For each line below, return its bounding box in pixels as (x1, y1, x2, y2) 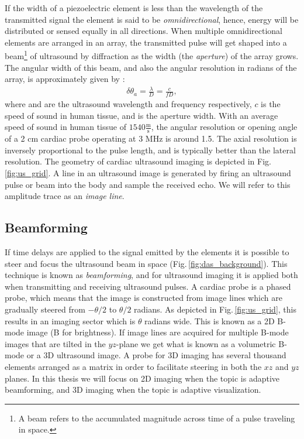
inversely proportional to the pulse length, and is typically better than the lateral (5, 143, 296, 156)
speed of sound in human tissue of (5, 121, 126, 133)
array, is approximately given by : (5, 73, 125, 85)
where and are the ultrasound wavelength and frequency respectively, (5, 98, 252, 110)
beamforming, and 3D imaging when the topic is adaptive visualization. (5, 383, 261, 396)
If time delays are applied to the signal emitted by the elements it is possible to (5, 245, 289, 258)
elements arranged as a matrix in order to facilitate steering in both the (5, 360, 262, 372)
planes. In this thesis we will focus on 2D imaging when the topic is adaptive (5, 372, 280, 384)
